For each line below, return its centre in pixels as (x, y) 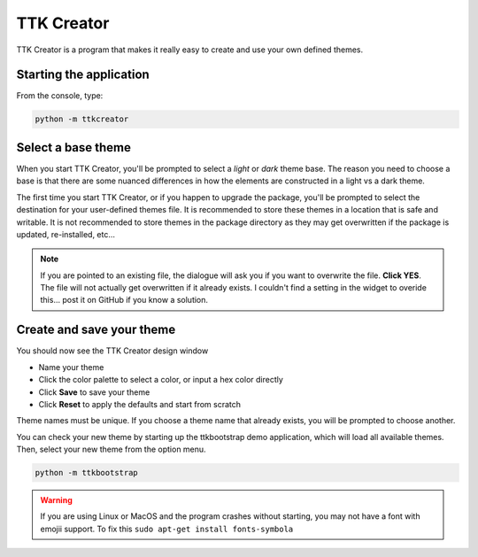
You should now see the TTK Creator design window (112, 351)
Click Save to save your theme (94, 392)
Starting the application (83, 75)
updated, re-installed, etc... (66, 234)
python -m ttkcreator (82, 119)
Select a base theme (74, 147)
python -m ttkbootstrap (87, 473)
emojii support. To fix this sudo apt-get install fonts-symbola (167, 529)
